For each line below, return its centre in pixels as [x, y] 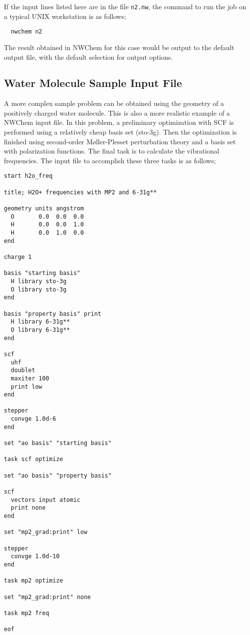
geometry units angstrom [44, 209]
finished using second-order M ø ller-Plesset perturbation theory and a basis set [120, 141]
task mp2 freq [27, 613]
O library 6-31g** [41, 330]
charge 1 [18, 257]
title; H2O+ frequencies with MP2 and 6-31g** [80, 192]
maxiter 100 [30, 378]
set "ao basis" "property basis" [58, 475]
